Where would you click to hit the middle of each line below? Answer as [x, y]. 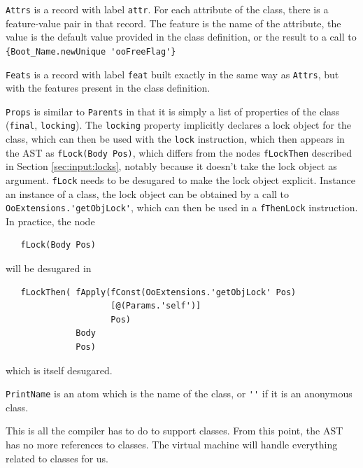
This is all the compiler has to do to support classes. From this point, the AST [175, 431]
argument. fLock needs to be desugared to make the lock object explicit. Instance [181, 179]
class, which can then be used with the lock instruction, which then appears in [175, 139]
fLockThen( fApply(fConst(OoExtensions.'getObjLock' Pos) [158, 292]
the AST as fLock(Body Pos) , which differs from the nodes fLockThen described [179, 152]
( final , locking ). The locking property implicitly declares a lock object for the [179, 125]
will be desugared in [49, 268]
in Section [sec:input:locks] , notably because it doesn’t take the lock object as [171, 166]
